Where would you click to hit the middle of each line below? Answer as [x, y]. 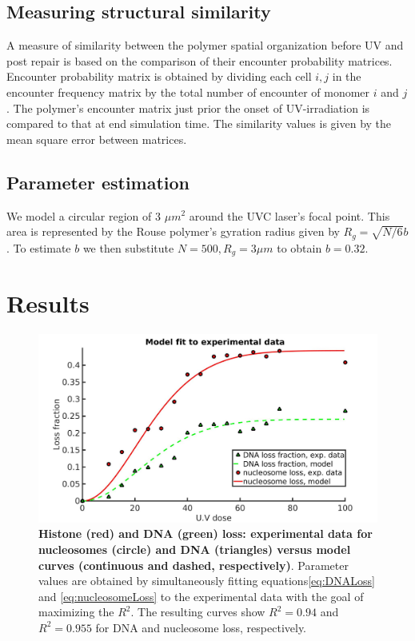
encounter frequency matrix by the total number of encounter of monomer [188, 92]
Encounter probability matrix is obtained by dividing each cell [159, 76]
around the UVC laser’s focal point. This [289, 215]
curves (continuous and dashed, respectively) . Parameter [194, 565]
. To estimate [39, 247]
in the [347, 76]
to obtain [299, 247]
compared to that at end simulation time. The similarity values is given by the [199, 123]
